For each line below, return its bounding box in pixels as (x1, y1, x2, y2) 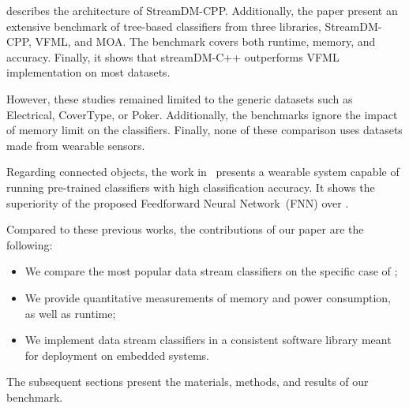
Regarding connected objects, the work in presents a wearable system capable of (6, 163, 400, 180)
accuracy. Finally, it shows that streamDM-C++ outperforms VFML (6, 48, 340, 65)
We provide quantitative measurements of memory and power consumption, (24, 289, 391, 305)
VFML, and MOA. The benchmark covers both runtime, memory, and (35, 33, 376, 50)
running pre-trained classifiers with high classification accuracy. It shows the (6, 178, 375, 195)
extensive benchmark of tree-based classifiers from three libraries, (6, 17, 321, 34)
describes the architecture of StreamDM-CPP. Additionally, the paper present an (6, 2, 398, 18)
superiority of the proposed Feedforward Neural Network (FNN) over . (6, 194, 349, 211)
